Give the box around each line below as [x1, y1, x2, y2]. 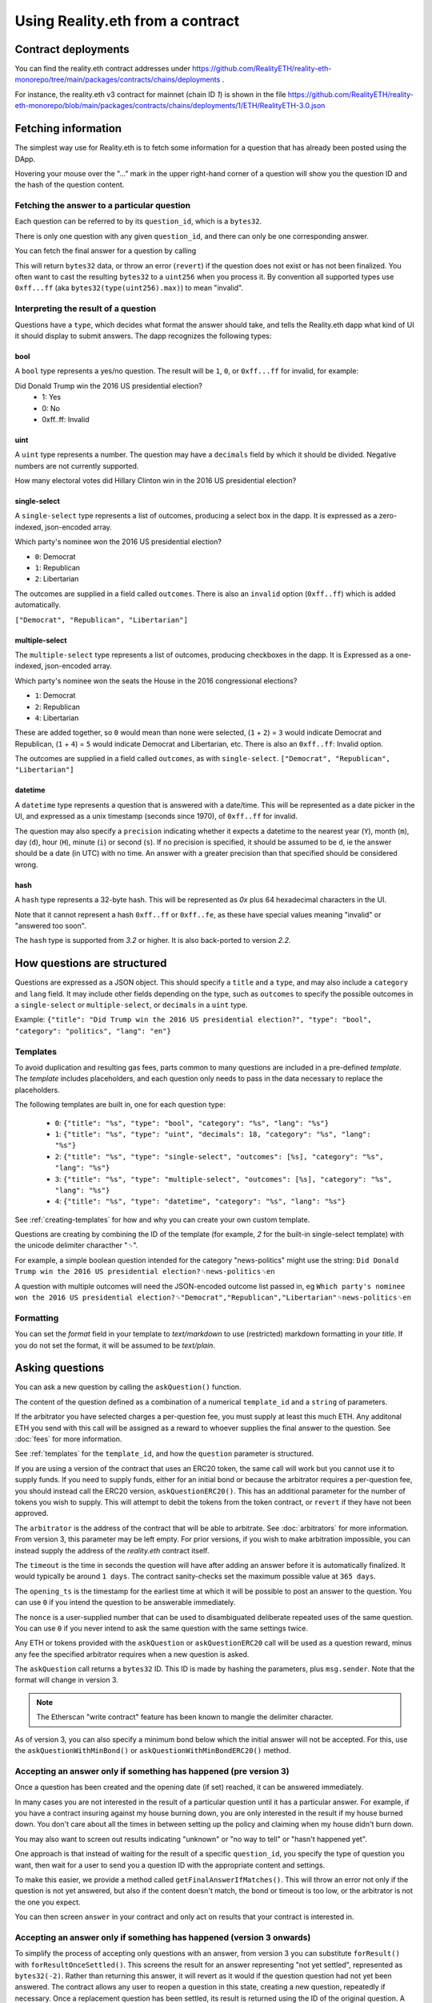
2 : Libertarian [34, 574, 79, 584]
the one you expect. [14, 1897, 81, 1907]
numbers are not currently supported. [14, 461, 139, 470]
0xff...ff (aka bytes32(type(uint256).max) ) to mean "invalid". [14, 283, 244, 292]
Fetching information [14, 122, 122, 135]
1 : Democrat [34, 691, 76, 700]
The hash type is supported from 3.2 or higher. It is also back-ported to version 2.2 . [14, 936, 291, 945]
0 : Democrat [34, 551, 76, 561]
